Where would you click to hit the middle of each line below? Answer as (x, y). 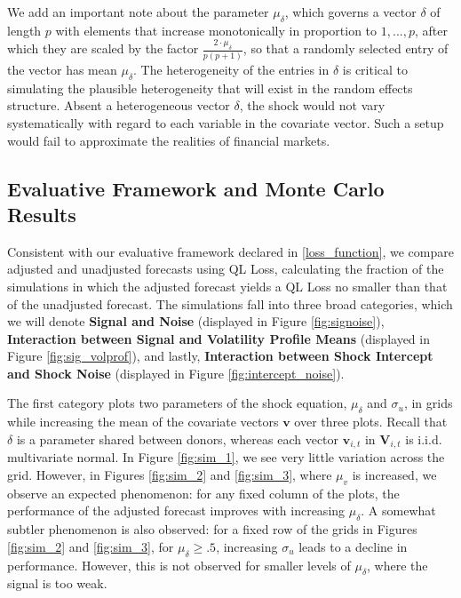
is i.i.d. (424, 439)
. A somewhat (398, 510)
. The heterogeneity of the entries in (231, 69)
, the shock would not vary (312, 105)
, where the (397, 565)
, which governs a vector (350, 12)
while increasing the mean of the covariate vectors (143, 422)
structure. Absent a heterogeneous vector (119, 105)
